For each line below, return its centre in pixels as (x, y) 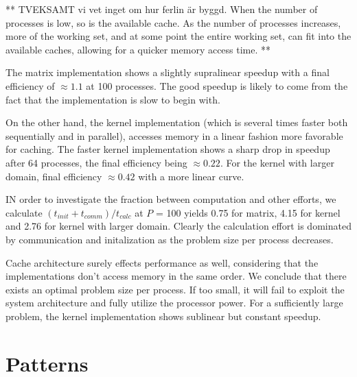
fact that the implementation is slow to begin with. (113, 99)
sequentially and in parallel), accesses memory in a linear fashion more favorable (174, 135)
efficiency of (30, 85)
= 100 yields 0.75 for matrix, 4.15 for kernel (248, 212)
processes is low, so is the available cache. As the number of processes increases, (173, 22)
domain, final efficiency (54, 176)
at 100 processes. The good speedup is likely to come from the (217, 85)
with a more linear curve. (191, 176)
